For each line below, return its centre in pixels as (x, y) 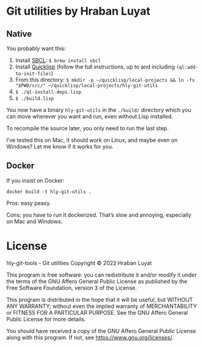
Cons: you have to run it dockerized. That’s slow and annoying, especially (99, 214)
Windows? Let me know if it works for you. (60, 147)
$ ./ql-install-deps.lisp (48, 92)
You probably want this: (36, 48)
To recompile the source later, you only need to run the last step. (88, 128)
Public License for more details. (46, 319)
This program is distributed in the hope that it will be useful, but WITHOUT (100, 299)
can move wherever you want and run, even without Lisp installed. (90, 116)
